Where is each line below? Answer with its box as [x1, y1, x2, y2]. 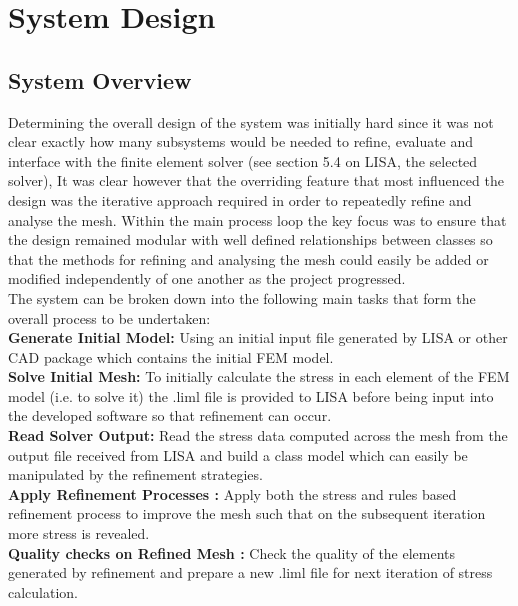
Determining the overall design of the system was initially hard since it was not [8, 111, 494, 132]
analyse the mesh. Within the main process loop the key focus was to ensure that [8, 209, 507, 230]
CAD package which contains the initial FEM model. [8, 346, 334, 367]
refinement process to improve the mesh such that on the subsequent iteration [8, 503, 486, 524]
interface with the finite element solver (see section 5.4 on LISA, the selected [8, 150, 478, 171]
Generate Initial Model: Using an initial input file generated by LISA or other [8, 327, 508, 348]
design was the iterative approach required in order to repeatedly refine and [8, 189, 472, 210]
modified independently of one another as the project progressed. [8, 268, 406, 289]
